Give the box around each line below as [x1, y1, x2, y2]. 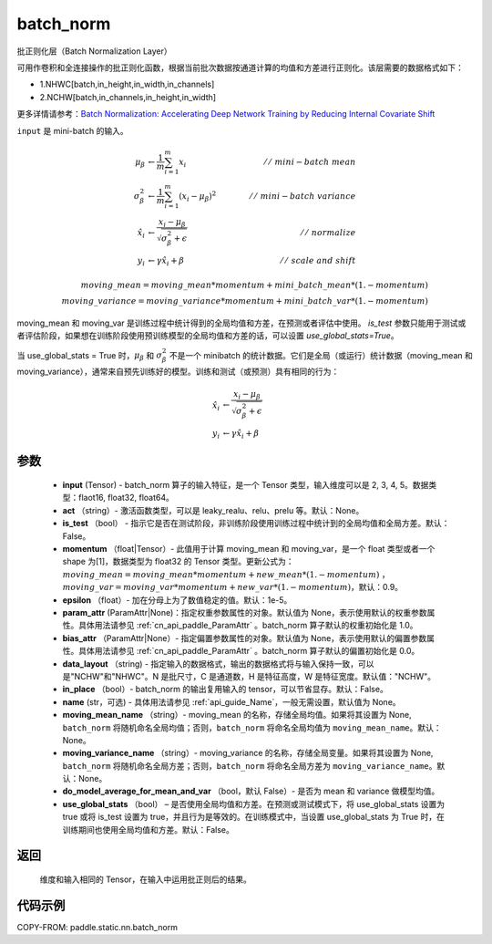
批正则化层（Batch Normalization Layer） [16, 46, 172, 57]
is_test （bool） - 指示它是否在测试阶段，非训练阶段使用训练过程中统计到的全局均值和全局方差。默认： [62, 518, 450, 529]
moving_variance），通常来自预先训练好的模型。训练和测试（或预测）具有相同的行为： [16, 366, 340, 378]
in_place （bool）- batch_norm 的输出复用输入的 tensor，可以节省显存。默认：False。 [62, 684, 389, 695]
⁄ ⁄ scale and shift [281, 255, 356, 266]
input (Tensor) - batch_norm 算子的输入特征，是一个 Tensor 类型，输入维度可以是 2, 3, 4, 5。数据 [62, 480, 429, 491]
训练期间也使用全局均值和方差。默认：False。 [62, 824, 234, 835]
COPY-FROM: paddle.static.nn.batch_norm [16, 921, 178, 932]
